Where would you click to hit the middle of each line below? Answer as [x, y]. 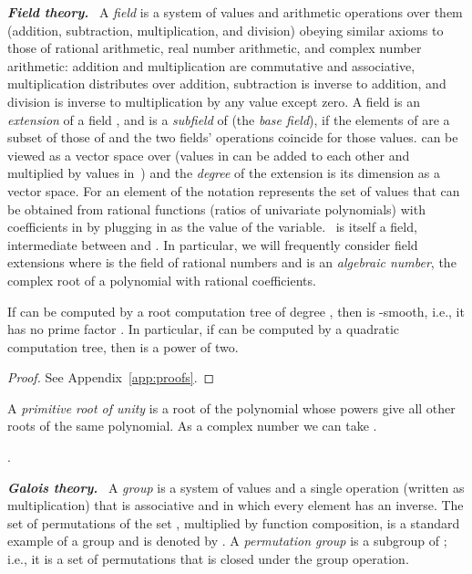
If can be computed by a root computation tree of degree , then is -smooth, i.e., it [236, 311]
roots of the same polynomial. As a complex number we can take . [192, 426]
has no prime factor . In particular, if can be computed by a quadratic [204, 329]
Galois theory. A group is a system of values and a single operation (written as [236, 487]
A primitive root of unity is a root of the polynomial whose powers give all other [231, 407]
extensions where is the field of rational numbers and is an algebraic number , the [232, 262]
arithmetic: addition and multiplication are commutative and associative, [211, 65]
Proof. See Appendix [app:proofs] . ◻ [111, 377]
